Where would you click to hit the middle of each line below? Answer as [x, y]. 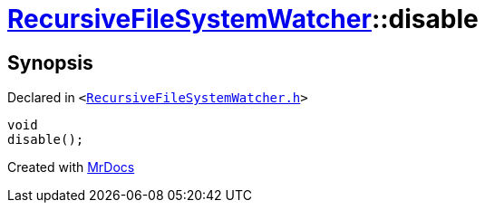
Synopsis [50, 62]
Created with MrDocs [71, 167]
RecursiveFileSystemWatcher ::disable [243, 19]
